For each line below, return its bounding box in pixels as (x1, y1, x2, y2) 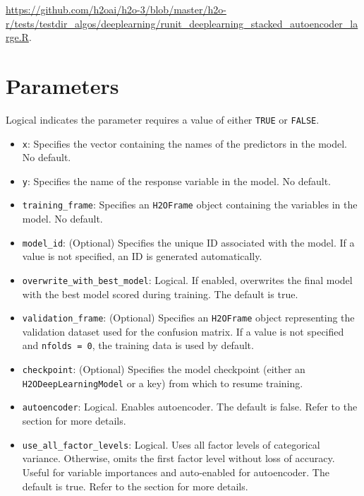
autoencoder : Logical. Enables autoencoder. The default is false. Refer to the (22, 399, 358, 414)
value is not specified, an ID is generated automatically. (22, 249, 262, 264)
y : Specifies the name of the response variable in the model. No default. (22, 173, 331, 188)
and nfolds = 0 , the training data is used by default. (22, 338, 254, 353)
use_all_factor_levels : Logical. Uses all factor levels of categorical (22, 437, 320, 451)
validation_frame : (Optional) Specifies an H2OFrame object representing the (22, 310, 355, 325)
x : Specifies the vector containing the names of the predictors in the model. (22, 136, 347, 150)
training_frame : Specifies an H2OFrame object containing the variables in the (22, 197, 358, 212)
